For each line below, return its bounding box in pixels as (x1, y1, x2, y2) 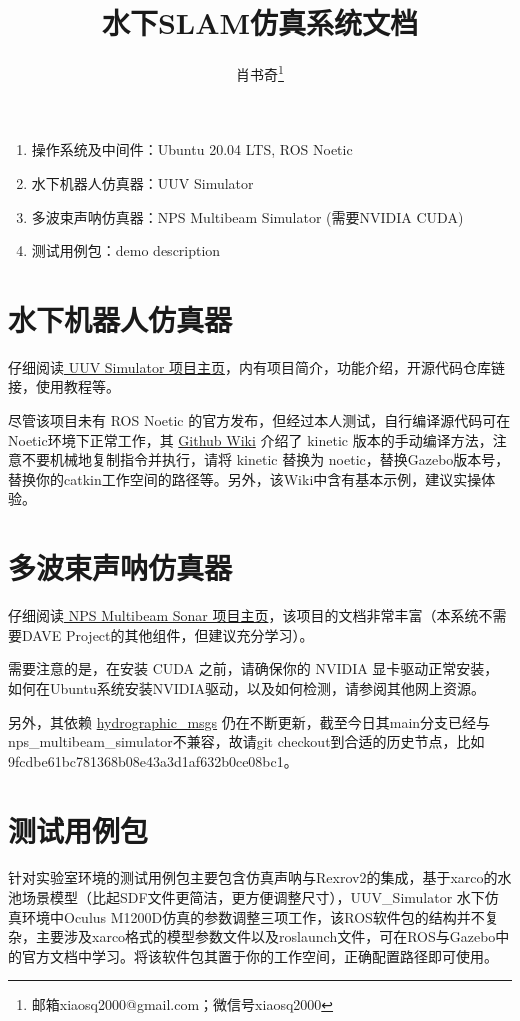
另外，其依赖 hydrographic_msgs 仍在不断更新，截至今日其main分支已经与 (8, 711, 491, 732)
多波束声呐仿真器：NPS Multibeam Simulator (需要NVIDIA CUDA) (31, 206, 464, 227)
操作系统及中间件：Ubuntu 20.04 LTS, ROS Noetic (31, 139, 353, 160)
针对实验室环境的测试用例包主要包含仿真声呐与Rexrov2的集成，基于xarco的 (8, 867, 498, 888)
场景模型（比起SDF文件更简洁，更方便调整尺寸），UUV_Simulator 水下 (21, 887, 485, 908)
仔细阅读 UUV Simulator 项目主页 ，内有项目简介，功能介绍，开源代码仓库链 (8, 356, 506, 377)
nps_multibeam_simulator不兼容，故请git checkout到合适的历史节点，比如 (8, 731, 485, 752)
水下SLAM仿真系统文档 (101, 2, 419, 43)
